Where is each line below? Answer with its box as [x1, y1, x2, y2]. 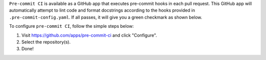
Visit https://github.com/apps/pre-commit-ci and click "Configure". [21, 32, 157, 38]
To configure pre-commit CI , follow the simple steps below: [9, 23, 134, 29]
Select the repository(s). [21, 39, 71, 45]
